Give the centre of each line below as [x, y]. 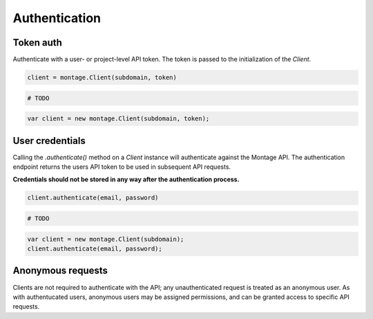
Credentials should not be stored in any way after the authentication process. [126, 179]
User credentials [49, 141]
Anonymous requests [60, 271]
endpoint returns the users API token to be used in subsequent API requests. [122, 167]
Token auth [37, 43]
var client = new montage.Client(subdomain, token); [118, 119]
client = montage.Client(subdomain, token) [102, 78]
